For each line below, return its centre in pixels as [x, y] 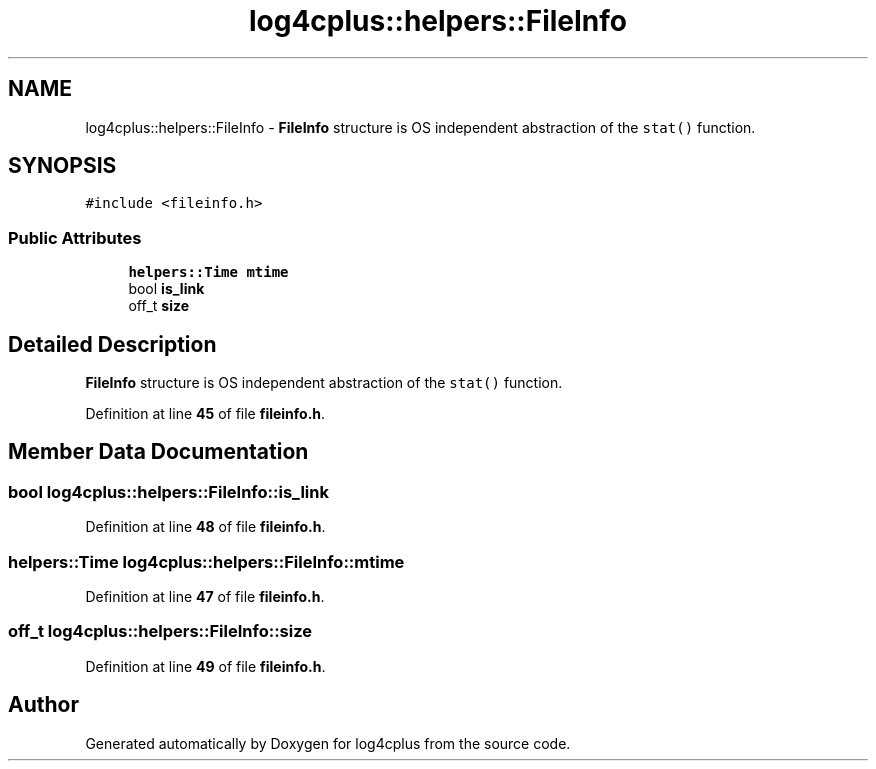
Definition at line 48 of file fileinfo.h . [205, 527]
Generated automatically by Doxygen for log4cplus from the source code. [328, 743]
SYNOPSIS [62, 166]
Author [43, 705]
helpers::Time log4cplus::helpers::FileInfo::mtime [206, 561]
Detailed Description [112, 344]
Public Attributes [75, 237]
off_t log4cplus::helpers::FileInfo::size [160, 631]
